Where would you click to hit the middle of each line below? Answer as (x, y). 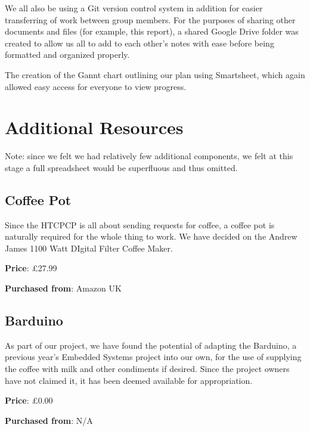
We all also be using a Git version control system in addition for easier (134, 8)
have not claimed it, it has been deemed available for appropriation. (129, 380)
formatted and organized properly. (67, 55)
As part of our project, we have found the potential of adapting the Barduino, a (151, 345)
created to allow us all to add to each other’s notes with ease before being (139, 43)
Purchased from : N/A (49, 420)
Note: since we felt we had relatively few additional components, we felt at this (149, 156)
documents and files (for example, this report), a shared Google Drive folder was (152, 31)
